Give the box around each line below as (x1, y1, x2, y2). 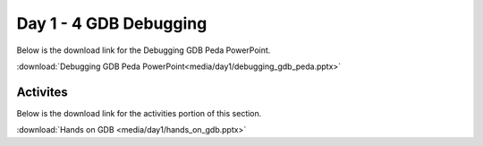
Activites (16, 84, 68, 99)
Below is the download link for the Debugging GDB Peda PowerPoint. (16, 45, 271, 56)
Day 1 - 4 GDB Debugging (16, 13, 208, 33)
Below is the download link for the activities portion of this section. (16, 107, 262, 118)
